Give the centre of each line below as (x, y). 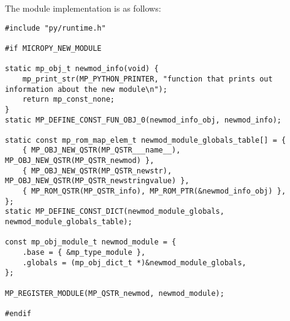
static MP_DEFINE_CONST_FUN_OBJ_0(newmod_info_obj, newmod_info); (143, 120)
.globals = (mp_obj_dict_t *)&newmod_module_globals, (134, 262)
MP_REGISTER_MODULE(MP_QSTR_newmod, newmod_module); (115, 293)
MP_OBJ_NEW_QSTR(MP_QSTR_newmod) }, (80, 161)
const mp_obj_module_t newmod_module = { (91, 242)
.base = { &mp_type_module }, (84, 253)
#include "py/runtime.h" (55, 28)
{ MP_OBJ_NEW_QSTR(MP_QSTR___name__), (101, 150)
